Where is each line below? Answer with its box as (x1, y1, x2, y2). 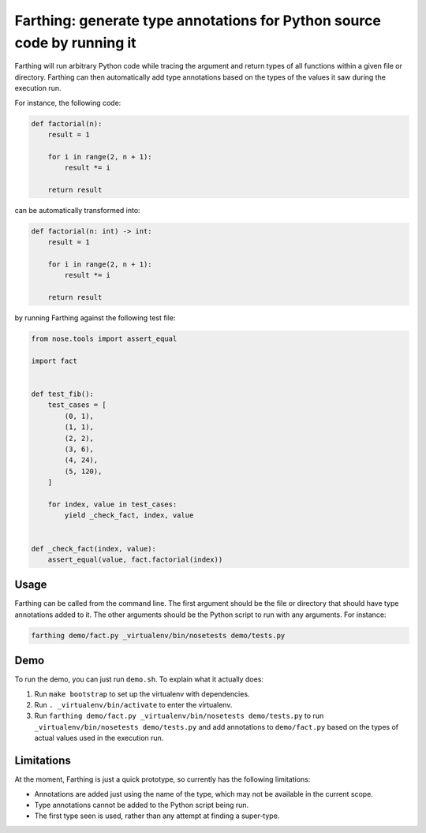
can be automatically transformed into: (14, 205, 141, 215)
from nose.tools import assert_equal (31, 334, 177, 343)
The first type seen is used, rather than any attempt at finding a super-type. (34, 811, 280, 820)
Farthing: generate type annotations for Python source (14, 12, 382, 29)
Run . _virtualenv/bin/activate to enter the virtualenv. (34, 700, 233, 710)
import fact (31, 356, 78, 365)
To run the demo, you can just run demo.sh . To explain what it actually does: (14, 674, 264, 684)
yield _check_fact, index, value (64, 511, 194, 520)
